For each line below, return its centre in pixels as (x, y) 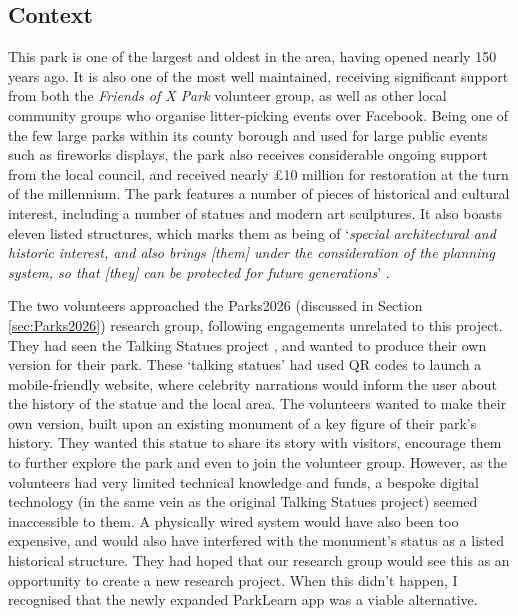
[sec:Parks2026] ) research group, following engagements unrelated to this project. (255, 324)
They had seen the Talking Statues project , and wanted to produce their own (247, 344)
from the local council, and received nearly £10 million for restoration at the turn (258, 173)
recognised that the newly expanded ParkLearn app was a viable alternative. (243, 599)
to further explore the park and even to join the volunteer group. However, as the (257, 462)
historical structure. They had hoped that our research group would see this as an (259, 560)
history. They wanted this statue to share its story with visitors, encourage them (255, 442)
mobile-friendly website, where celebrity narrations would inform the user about (252, 383)
